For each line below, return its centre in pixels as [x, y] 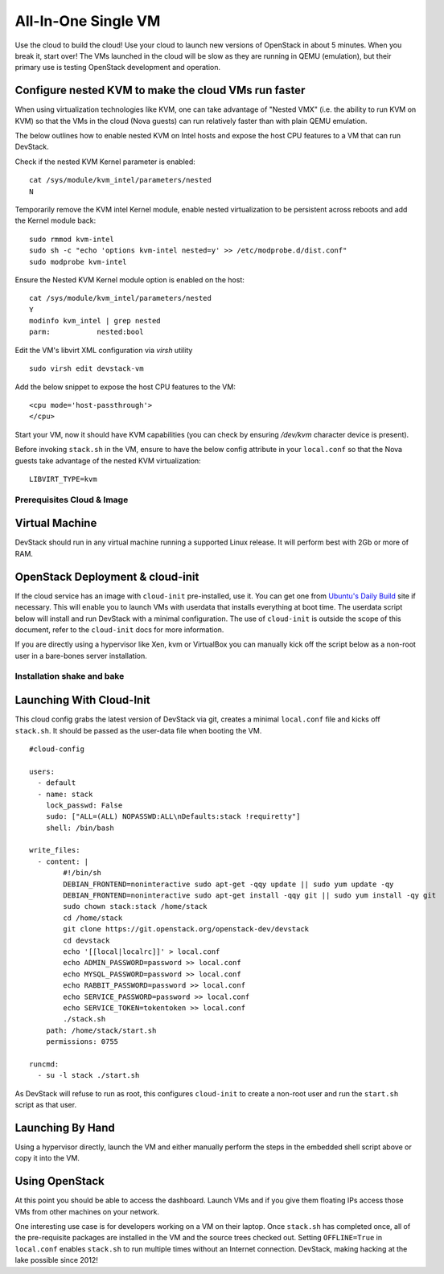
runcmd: [44, 1064]
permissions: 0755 [82, 1042]
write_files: [55, 850]
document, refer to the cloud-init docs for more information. [119, 629]
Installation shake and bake [70, 676]
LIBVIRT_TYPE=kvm [63, 479]
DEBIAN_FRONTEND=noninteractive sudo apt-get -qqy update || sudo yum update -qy [228, 884]
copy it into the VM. [47, 1158]
